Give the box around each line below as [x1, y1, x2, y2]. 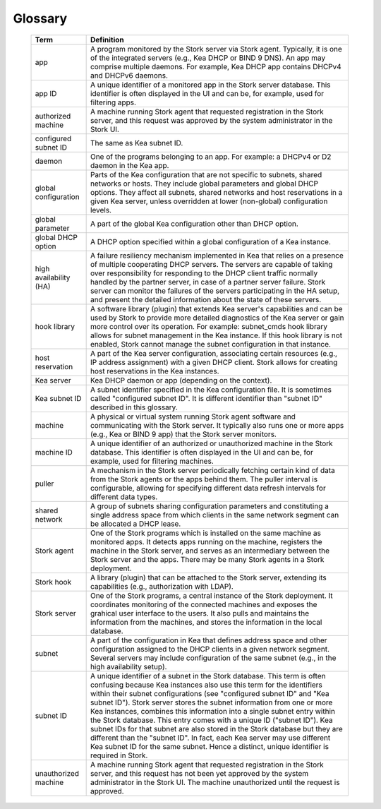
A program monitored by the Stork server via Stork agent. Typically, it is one [90, 44, 342, 54]
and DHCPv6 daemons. [90, 71, 169, 80]
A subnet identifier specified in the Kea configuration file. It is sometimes [90, 385, 332, 395]
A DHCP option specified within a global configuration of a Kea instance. [90, 236, 332, 246]
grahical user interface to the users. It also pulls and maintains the [90, 608, 310, 618]
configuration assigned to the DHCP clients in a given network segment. [90, 644, 330, 654]
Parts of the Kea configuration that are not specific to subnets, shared [90, 169, 322, 179]
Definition [90, 35, 125, 44]
